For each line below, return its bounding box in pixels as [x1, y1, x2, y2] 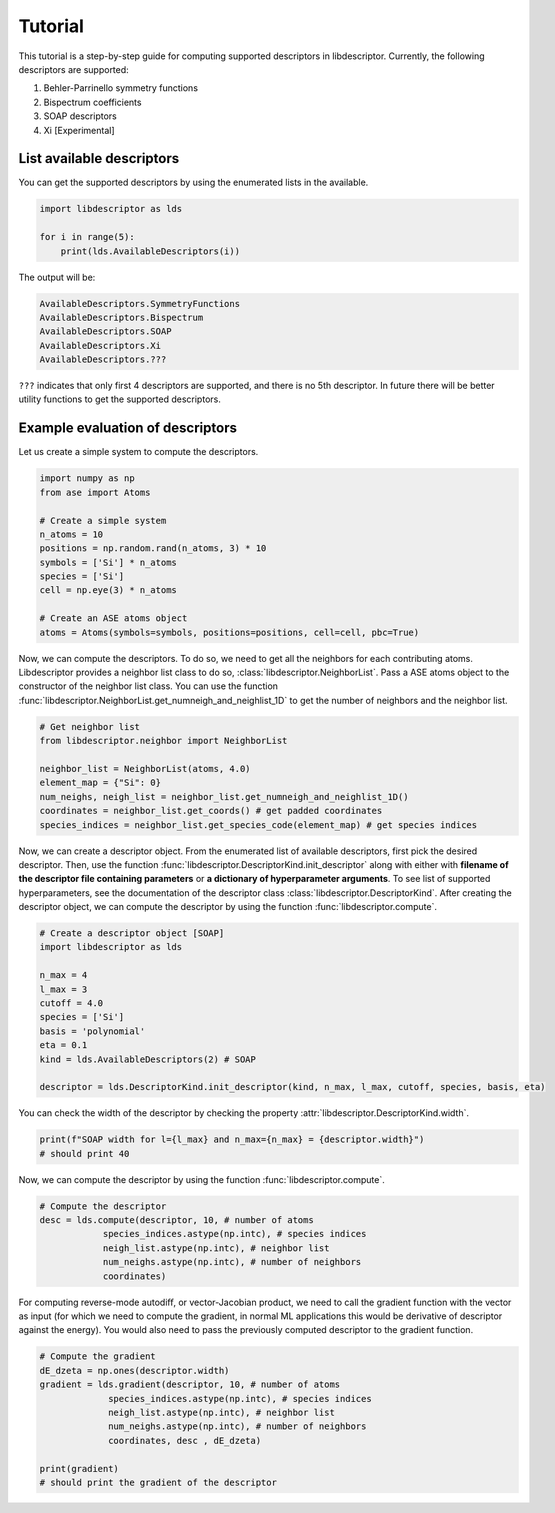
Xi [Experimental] [43, 124, 115, 136]
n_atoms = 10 [39, 528, 104, 540]
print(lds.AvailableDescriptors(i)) [60, 245, 240, 257]
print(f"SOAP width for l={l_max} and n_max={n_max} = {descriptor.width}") [39, 1134, 425, 1145]
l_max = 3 [39, 983, 88, 995]
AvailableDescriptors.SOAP [39, 326, 172, 337]
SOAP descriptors [43, 110, 117, 122]
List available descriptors [18, 150, 180, 167]
